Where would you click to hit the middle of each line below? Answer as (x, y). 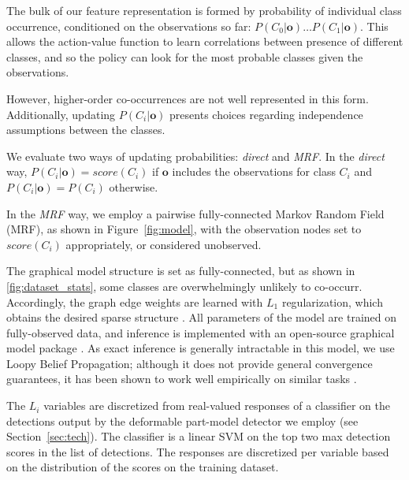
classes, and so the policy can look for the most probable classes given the (185, 56)
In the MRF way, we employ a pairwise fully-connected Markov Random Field (195, 213)
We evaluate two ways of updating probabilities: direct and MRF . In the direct (195, 156)
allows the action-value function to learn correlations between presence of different (205, 41)
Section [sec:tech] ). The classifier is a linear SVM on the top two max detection (199, 436)
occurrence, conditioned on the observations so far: (129, 26)
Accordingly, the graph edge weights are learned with (135, 301)
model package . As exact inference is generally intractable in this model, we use (201, 348)
